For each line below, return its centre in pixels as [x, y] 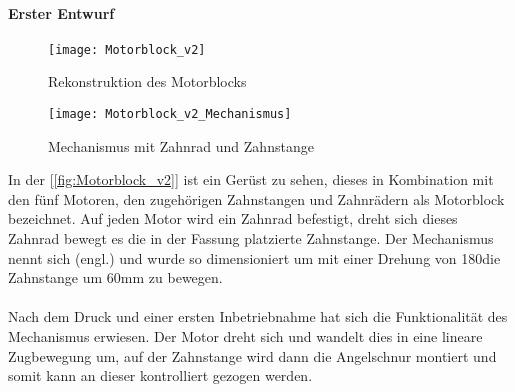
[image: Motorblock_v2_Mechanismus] [170, 114]
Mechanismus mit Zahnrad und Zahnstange [181, 145]
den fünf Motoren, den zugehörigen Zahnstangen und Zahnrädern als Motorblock [256, 198]
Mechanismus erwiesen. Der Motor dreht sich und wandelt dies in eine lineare [245, 336]
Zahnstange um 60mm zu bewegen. [115, 277]
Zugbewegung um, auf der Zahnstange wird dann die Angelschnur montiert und [252, 355]
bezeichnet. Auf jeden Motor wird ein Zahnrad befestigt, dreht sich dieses [233, 218]
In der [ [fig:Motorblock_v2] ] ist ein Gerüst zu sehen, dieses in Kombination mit [251, 179]
